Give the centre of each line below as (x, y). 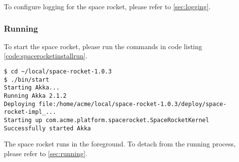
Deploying (20, 104)
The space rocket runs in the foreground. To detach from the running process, (120, 144)
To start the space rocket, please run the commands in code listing (103, 46)
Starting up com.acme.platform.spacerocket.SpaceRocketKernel (107, 120)
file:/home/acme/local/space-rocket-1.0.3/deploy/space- (133, 104)
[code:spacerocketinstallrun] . (46, 56)
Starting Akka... (32, 88)
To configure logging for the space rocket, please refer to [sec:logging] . (107, 6)
